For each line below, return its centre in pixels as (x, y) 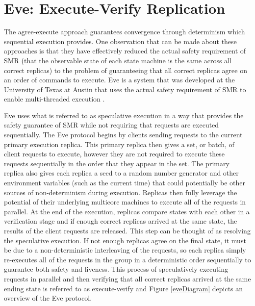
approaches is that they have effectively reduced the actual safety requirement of (125, 51)
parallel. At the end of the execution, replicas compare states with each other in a (127, 211)
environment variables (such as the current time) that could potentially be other (125, 183)
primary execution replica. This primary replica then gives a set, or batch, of (119, 144)
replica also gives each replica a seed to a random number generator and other (121, 173)
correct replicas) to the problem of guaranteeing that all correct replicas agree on (126, 70)
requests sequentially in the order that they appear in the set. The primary (117, 163)
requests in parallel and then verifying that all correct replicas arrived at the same (127, 278)
